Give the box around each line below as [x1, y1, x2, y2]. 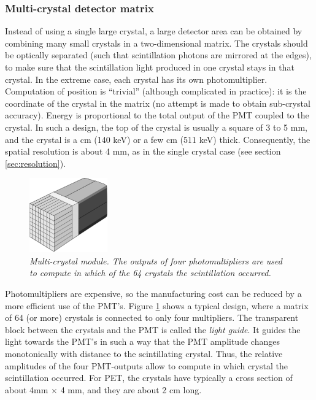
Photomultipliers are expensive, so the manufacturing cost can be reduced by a [5, 287, 302, 300]
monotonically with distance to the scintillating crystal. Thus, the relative [5, 347, 283, 360]
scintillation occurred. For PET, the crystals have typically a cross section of [5, 371, 293, 384]
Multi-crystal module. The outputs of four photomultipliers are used [29, 254, 282, 267]
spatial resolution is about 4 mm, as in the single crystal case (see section [5, 145, 281, 158]
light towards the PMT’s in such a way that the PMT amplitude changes [5, 335, 280, 348]
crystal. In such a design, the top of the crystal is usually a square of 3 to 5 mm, [5, 120, 307, 133]
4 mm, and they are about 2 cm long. [60, 383, 202, 396]
